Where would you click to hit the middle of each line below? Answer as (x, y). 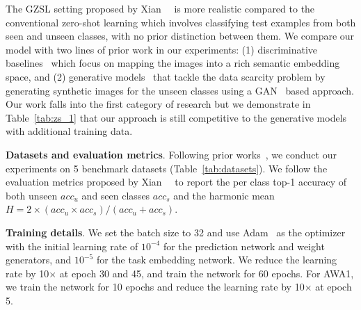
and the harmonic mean (224, 195)
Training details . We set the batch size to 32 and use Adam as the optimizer (176, 232)
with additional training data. (69, 131)
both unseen (32, 195)
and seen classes (116, 195)
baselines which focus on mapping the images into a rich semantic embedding (173, 63)
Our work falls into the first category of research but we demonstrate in (158, 104)
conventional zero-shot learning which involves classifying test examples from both (181, 22)
